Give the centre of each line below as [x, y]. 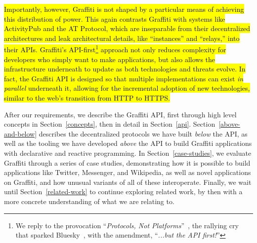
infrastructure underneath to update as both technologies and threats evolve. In [125, 69]
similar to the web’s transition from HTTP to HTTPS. [87, 98]
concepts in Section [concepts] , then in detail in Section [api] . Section [110, 124]
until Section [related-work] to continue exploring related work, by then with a [123, 191]
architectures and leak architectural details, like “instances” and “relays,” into [122, 38]
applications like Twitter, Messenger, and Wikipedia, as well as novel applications [128, 172]
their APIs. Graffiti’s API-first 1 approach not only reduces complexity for [115, 49]
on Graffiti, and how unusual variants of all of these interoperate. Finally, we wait [128, 182]
